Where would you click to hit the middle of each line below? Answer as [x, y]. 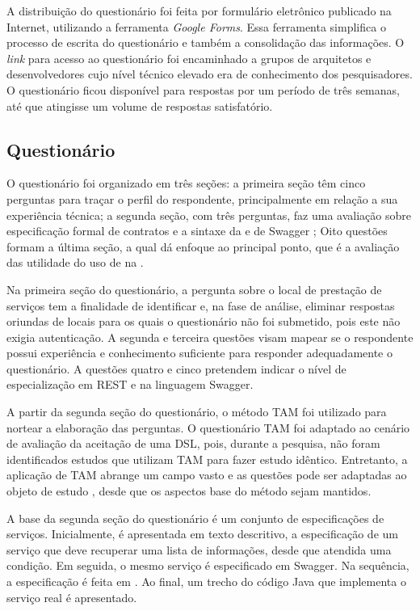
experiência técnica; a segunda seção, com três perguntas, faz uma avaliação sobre [209, 215]
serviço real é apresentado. [72, 597]
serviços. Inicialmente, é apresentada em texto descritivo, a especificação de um [202, 534]
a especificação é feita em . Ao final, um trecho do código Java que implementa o [206, 582]
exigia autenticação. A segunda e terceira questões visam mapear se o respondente [210, 337]
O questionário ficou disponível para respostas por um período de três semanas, [203, 89]
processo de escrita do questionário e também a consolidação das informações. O [206, 42]
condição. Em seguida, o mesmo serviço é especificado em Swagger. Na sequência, [208, 565]
